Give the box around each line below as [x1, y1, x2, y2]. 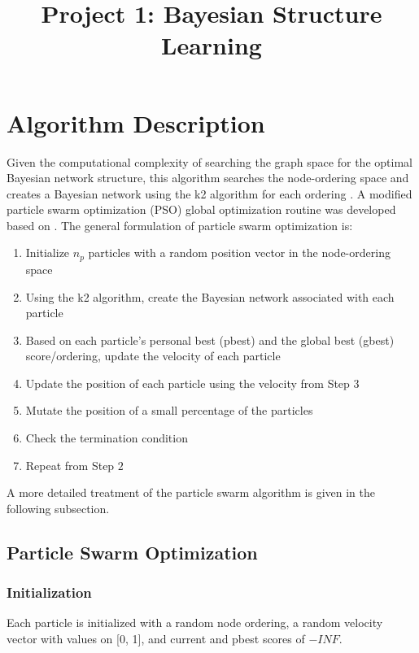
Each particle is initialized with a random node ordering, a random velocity [7, 614, 383, 631]
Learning [161, 28, 262, 62]
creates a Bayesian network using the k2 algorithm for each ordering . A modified [7, 185, 412, 202]
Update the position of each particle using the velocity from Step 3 [25, 374, 360, 391]
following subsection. [7, 499, 110, 516]
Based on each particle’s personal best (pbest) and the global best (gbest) [25, 331, 395, 348]
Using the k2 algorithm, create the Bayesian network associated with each [25, 288, 395, 305]
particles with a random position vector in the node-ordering [88, 244, 391, 261]
